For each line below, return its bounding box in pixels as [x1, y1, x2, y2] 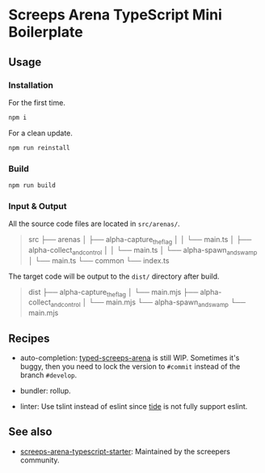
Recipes [8, 331, 50, 345]
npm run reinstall [8, 143, 70, 151]
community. [19, 455, 60, 465]
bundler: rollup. [19, 386, 71, 396]
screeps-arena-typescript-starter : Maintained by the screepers [19, 446, 231, 456]
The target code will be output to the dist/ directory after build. [8, 271, 220, 281]
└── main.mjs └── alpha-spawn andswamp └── [88, 297, 246, 309]
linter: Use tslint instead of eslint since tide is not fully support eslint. [19, 402, 248, 411]
